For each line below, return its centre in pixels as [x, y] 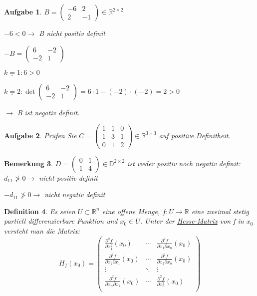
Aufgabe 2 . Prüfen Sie [40, 135]
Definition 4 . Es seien [40, 211]
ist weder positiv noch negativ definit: [184, 163]
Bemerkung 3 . [29, 163]
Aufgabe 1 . [23, 11]
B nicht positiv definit [72, 33]
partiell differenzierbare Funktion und [61, 221]
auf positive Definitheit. [195, 135]
